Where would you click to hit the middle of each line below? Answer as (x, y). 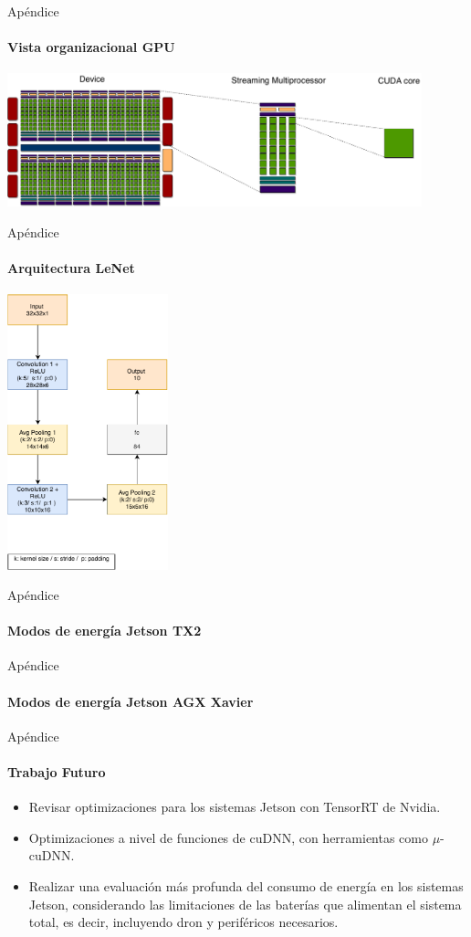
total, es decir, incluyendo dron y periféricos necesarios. (183, 922)
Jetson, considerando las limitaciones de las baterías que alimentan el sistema (245, 904)
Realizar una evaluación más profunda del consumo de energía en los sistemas (246, 886)
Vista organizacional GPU (91, 47)
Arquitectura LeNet (71, 267)
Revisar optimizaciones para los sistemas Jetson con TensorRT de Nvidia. (235, 807)
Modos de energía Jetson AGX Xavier (131, 701)
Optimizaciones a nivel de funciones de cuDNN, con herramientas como (228, 837)
